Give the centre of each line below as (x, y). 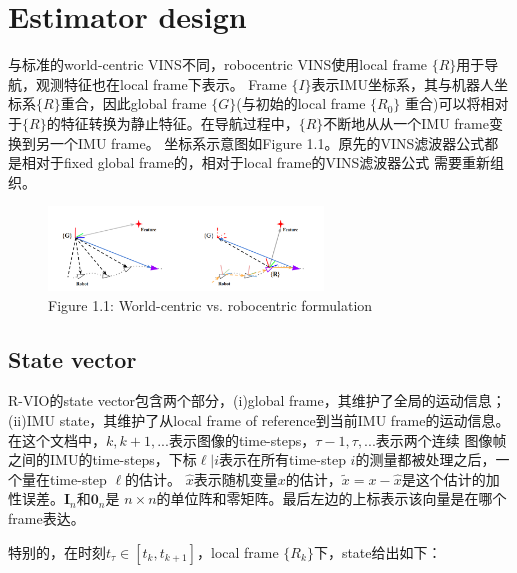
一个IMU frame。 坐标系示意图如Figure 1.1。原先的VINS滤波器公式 (267, 142)
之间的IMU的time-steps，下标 (102, 459)
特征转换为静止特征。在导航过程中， (179, 122)
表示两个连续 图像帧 (441, 439)
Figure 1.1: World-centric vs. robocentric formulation (210, 304)
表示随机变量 (235, 478)
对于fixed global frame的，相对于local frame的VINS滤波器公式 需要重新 (262, 162)
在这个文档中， (57, 439)
